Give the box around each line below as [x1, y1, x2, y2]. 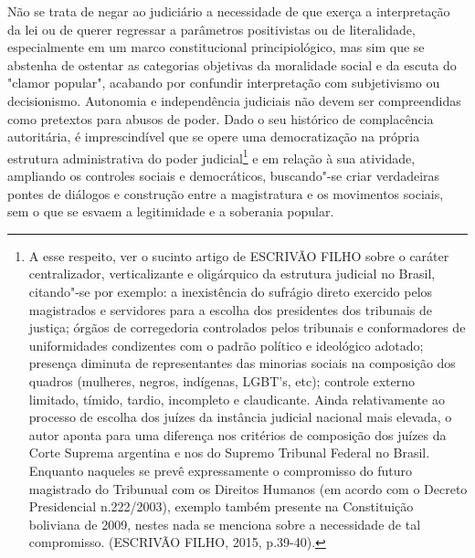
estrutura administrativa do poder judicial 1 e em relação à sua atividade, [7, 145, 416, 167]
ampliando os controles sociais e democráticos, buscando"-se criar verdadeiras [7, 166, 440, 184]
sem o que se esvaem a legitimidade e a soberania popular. [7, 202, 334, 221]
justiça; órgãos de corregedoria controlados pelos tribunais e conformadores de [28, 318, 466, 337]
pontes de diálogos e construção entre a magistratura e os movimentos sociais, [7, 184, 444, 203]
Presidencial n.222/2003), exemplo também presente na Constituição [28, 497, 414, 516]
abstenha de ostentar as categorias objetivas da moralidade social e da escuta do [7, 55, 457, 74]
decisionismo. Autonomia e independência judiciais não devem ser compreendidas [7, 90, 461, 110]
